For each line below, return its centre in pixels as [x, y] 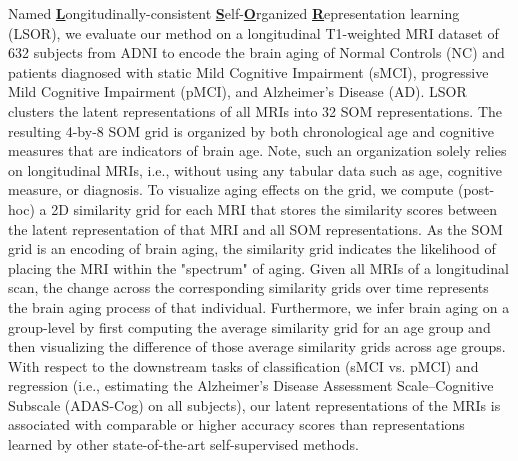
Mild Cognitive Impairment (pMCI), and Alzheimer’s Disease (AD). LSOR [237, 91]
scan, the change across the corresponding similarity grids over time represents [248, 287]
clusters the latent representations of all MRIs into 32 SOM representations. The [255, 110]
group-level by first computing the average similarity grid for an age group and [249, 326]
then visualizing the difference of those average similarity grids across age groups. [257, 346]
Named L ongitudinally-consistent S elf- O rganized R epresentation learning [234, 13]
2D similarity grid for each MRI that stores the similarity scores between [274, 208]
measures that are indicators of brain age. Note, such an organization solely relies [257, 150]
